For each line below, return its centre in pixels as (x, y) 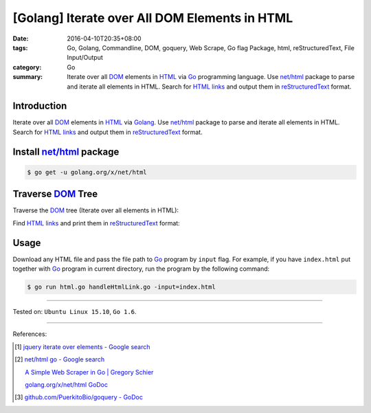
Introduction (40, 106)
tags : (20, 47)
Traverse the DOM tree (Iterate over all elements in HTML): (95, 210)
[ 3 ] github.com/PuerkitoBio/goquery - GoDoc (79, 397)
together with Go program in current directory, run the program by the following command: (141, 269)
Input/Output (85, 58)
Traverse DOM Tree (55, 194)
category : (27, 67)
